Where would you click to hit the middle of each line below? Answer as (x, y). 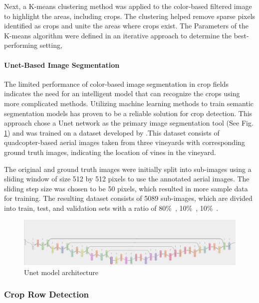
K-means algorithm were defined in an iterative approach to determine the (118, 35)
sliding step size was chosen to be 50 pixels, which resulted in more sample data (126, 188)
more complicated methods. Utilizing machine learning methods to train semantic (129, 103)
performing (21, 45)
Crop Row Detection (47, 294)
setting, (51, 45)
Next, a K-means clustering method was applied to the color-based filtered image (128, 6)
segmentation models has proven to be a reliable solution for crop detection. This (128, 113)
